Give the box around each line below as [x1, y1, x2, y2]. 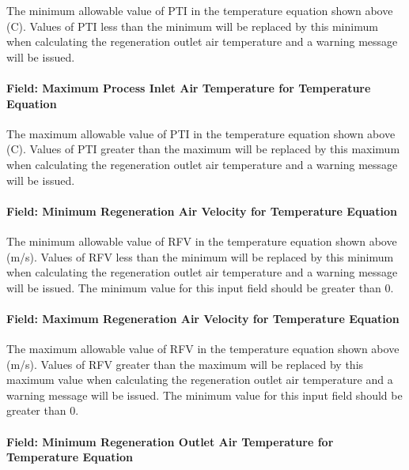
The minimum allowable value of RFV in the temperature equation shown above [6, 232, 397, 249]
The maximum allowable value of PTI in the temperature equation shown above [6, 125, 396, 141]
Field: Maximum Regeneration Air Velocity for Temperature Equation [6, 310, 400, 326]
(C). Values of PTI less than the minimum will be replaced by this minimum [6, 17, 378, 34]
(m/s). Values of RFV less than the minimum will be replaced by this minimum [6, 248, 394, 265]
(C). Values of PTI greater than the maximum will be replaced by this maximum [6, 141, 400, 157]
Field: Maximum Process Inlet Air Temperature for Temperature [6, 79, 371, 96]
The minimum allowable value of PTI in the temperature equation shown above [6, 2, 393, 18]
